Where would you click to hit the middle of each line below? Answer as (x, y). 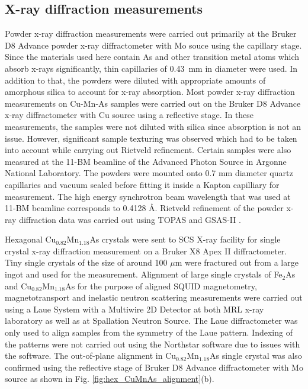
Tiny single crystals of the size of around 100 (86, 262)
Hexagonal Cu (31, 239)
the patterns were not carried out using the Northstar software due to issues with (153, 344)
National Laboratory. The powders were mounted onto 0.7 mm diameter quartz (149, 173)
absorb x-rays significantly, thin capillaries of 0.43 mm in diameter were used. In (151, 68)
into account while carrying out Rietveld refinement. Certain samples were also (148, 150)
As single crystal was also (256, 355)
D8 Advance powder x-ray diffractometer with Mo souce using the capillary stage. (153, 45)
